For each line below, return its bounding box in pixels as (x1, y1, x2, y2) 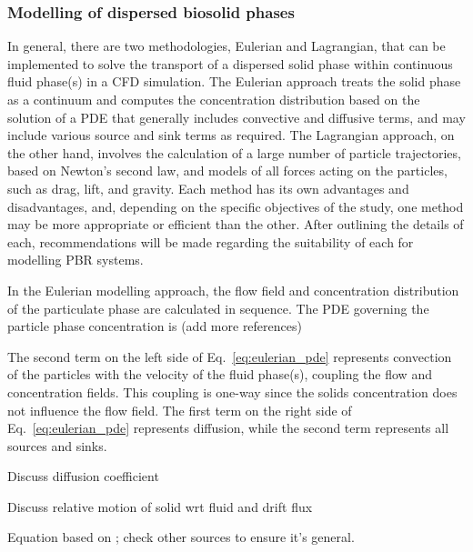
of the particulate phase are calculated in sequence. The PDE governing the (7, 298, 429, 317)
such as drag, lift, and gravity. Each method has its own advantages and (7, 178, 409, 197)
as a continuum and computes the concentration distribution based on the (7, 90, 420, 108)
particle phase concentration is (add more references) (7, 316, 302, 336)
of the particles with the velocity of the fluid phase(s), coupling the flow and (7, 365, 432, 384)
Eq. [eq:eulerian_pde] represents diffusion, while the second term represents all (7, 418, 449, 437)
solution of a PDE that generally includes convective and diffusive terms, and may (7, 107, 466, 126)
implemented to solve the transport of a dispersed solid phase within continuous (7, 54, 453, 73)
